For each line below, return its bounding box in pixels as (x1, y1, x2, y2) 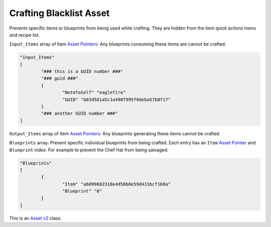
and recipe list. (9, 32, 40, 38)
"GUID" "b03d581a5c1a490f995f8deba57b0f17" (62, 97, 171, 102)
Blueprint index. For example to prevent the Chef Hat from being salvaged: (9, 147, 169, 153)
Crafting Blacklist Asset (9, 8, 110, 19)
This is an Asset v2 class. (9, 215, 62, 221)
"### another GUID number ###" (41, 111, 118, 116)
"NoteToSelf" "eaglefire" (62, 90, 126, 95)
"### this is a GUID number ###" (41, 69, 123, 75)
